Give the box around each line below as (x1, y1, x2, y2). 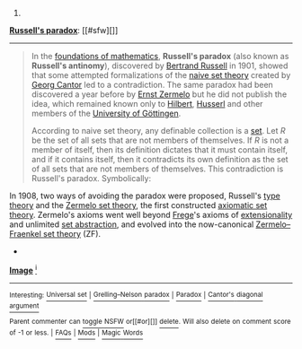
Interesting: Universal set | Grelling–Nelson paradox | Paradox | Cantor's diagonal (9, 291, 263, 300)
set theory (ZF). (43, 229, 102, 239)
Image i (9, 264, 38, 275)
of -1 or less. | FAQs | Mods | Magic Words (9, 327, 144, 337)
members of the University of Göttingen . (31, 108, 182, 118)
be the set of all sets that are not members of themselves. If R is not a (31, 135, 289, 145)
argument (9, 301, 40, 310)
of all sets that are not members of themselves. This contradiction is (31, 163, 284, 174)
